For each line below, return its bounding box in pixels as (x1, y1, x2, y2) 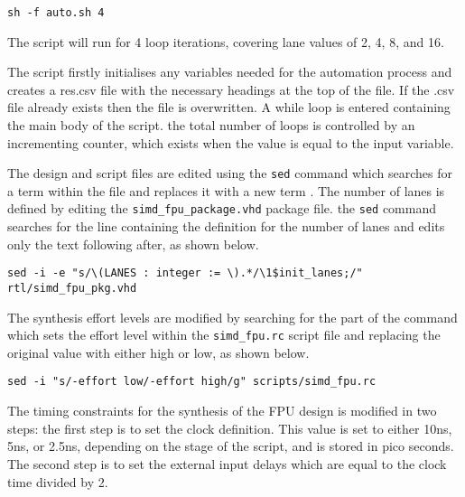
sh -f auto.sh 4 (7, 6, 105, 19)
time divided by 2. (7, 472, 108, 491)
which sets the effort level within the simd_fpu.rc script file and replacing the (7, 325, 441, 344)
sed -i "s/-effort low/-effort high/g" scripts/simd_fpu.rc (7, 375, 377, 389)
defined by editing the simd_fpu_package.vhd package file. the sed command (7, 199, 437, 218)
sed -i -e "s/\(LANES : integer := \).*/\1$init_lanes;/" (7, 267, 363, 280)
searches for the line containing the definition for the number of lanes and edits (7, 217, 445, 236)
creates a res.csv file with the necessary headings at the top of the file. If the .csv (7, 80, 455, 98)
